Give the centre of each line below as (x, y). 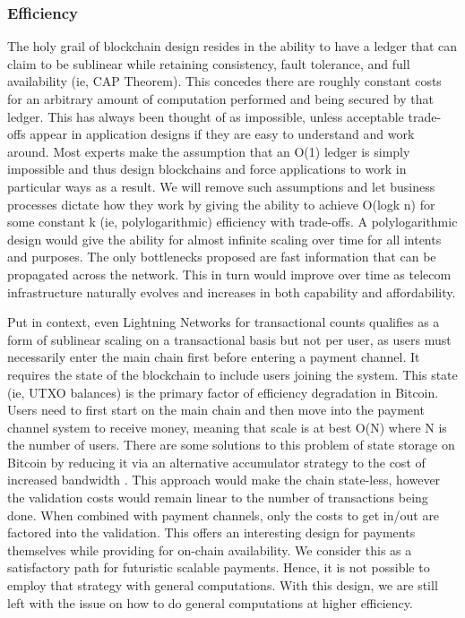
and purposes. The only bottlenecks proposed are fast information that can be (222, 257)
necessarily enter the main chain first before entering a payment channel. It (214, 357)
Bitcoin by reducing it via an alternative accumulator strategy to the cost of (216, 462)
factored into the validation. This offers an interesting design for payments (211, 532)
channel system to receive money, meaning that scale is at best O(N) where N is (227, 427)
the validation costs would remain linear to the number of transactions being (218, 498)
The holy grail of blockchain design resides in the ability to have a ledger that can (232, 46)
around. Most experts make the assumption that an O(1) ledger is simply (209, 151)
